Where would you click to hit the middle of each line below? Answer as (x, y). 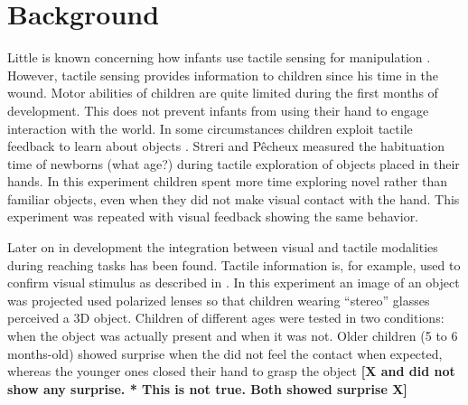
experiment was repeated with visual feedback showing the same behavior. (213, 217)
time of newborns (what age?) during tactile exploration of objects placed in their (234, 163)
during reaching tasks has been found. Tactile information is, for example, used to (234, 264)
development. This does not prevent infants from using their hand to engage (218, 110)
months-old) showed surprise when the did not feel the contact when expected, (225, 353)
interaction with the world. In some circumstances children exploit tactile (210, 128)
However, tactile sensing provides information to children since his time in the (223, 75)
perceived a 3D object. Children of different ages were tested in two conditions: (226, 318)
